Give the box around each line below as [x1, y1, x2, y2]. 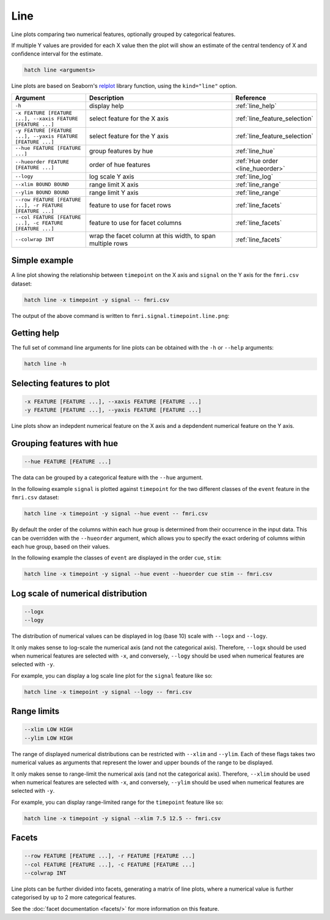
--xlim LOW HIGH [24, 726, 73, 733]
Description [89, 94, 125, 102]
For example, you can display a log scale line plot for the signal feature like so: [11, 672, 213, 679]
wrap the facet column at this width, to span [89, 231, 216, 240]
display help [89, 101, 125, 110]
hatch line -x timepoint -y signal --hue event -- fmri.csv [24, 510, 208, 517]
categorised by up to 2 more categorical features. [11, 894, 137, 901]
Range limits [11, 706, 60, 716]
